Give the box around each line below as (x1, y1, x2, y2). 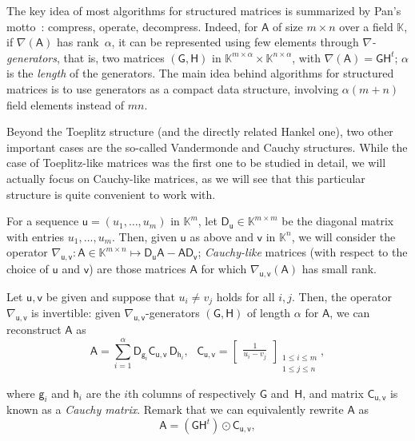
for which (201, 260, 247, 277)
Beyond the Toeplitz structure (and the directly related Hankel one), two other (6, 123, 393, 140)
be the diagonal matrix (281, 213, 394, 229)
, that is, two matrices (56, 49, 165, 66)
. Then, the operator (292, 288, 392, 304)
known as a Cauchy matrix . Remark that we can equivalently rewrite (6, 401, 344, 418)
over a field (339, 18, 393, 34)
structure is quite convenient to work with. (6, 185, 216, 202)
